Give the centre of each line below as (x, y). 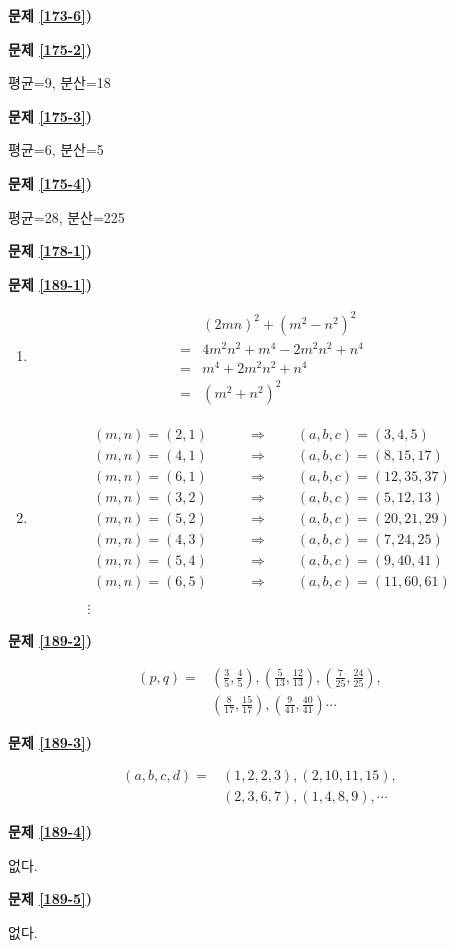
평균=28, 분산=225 (66, 216)
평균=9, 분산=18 (59, 82)
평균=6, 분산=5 (56, 149)
